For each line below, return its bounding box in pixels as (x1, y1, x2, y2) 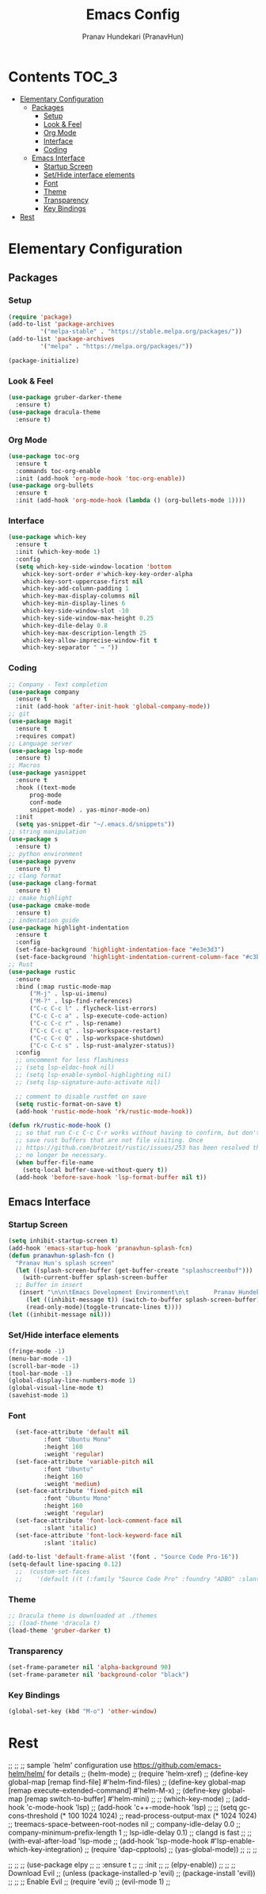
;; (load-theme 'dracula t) (8, 1619, 101, 1628)
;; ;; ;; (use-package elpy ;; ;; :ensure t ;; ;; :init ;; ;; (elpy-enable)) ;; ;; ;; (8, 1860, 236, 1869)
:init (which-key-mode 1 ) (15, 548, 101, 556)
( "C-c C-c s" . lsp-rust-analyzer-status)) (28, 1041, 176, 1049)
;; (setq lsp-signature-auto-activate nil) (15, 1078, 161, 1086)
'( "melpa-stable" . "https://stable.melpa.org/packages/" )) (40, 327, 243, 336)
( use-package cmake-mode (8, 901, 90, 909)
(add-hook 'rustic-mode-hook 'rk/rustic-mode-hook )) (15, 1107, 193, 1115)
